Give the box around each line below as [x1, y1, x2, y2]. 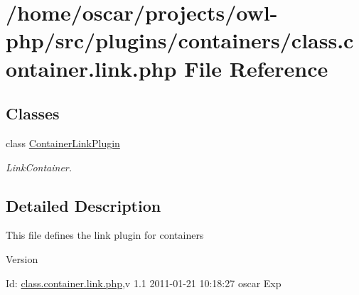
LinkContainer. [6, 159, 73, 174]
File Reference [184, 53, 328, 82]
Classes [6, 102, 60, 124]
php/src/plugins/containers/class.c [6, 26, 354, 55]
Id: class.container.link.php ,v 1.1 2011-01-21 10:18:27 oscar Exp [6, 275, 282, 290]
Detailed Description [6, 194, 161, 216]
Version [6, 251, 38, 266]
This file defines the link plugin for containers [6, 227, 204, 242]
